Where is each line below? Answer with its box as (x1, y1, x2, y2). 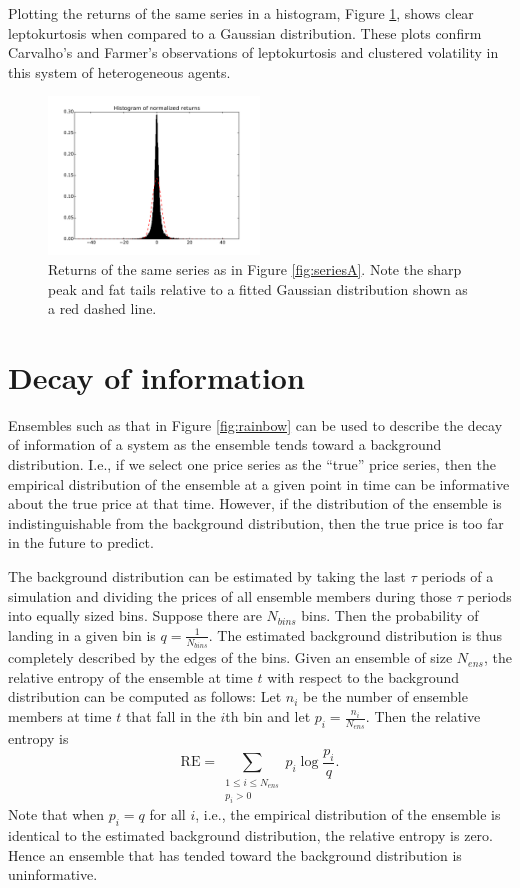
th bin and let (225, 706, 311, 727)
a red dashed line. (48, 298, 157, 319)
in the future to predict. (8, 532, 154, 553)
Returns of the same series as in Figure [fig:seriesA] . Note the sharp (48, 258, 462, 279)
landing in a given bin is (8, 624, 156, 645)
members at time (8, 706, 112, 727)
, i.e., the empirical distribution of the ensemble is (195, 804, 501, 825)
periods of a (421, 566, 494, 587)
